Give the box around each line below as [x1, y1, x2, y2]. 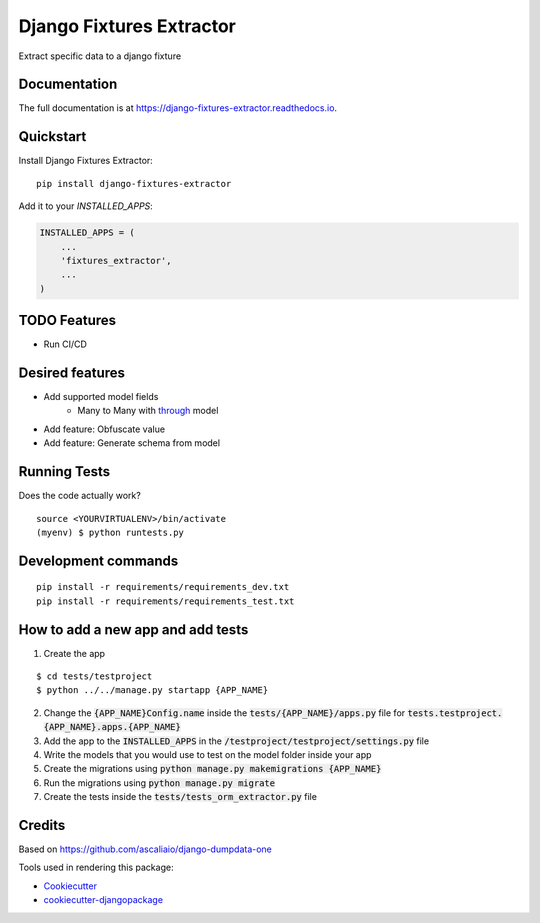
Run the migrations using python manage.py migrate [43, 776, 275, 789]
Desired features [18, 365, 125, 381]
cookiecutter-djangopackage [43, 894, 164, 906]
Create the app [43, 647, 105, 659]
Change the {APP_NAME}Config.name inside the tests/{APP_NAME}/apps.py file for [43, 706, 406, 719]
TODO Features [18, 312, 117, 329]
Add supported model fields [43, 391, 159, 403]
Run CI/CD [43, 338, 87, 350]
